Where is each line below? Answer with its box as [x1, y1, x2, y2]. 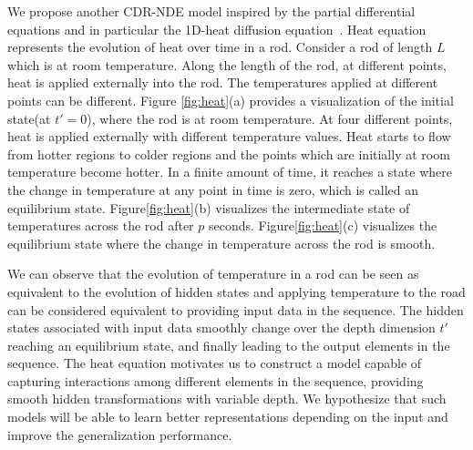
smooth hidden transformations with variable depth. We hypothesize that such [7, 389, 447, 408]
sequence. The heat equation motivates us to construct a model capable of [7, 353, 422, 373]
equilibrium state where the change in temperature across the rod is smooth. [7, 233, 436, 252]
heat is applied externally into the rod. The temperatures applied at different [7, 73, 438, 92]
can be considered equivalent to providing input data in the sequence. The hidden [7, 300, 464, 319]
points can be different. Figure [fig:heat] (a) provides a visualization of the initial [7, 90, 454, 109]
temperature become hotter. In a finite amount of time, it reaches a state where [7, 162, 452, 181]
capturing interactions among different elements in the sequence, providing [7, 371, 424, 390]
